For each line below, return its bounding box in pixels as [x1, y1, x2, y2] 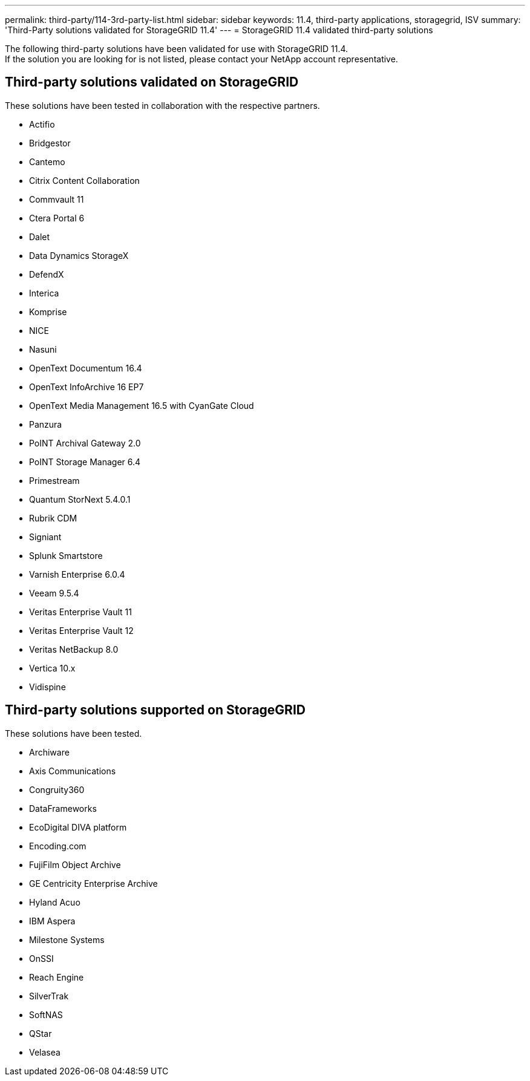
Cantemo [29, 156, 65, 167]
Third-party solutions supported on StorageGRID [5, 702, 306, 718]
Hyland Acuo [29, 896, 80, 907]
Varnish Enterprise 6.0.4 [29, 569, 125, 580]
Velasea [29, 1047, 61, 1057]
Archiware [29, 746, 70, 757]
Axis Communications [29, 765, 116, 776]
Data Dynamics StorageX [29, 250, 129, 261]
